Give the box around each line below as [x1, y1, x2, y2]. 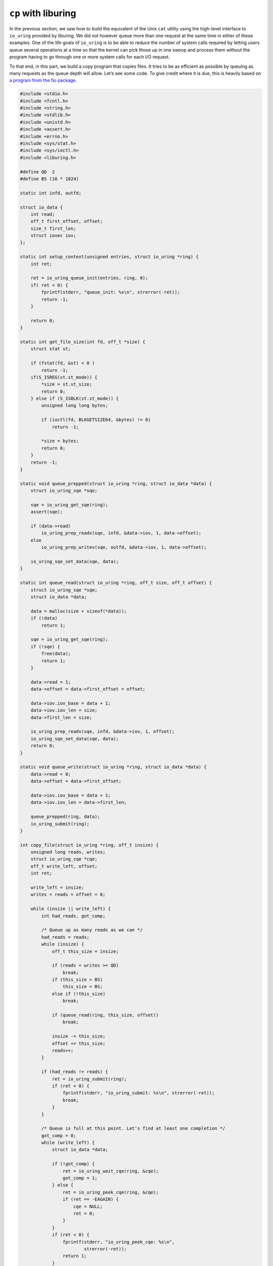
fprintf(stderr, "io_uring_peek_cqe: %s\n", [62, 1239, 175, 1245]
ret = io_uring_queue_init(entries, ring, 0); [30, 275, 149, 281]
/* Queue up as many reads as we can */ [41, 927, 143, 933]
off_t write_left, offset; [30, 863, 98, 869]
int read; [30, 211, 55, 217]
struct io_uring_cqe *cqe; [30, 856, 98, 862]
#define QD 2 [20, 169, 55, 175]
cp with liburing [9, 8, 76, 19]
